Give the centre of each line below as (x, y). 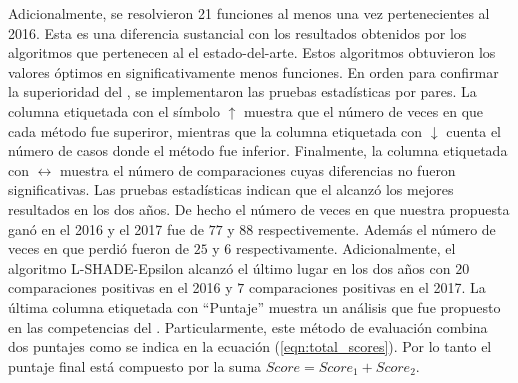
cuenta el (473, 130)
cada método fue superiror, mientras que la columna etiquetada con (215, 130)
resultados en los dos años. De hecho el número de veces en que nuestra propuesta (259, 208)
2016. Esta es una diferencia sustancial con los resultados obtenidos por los (237, 32)
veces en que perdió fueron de (98, 248)
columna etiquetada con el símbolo (114, 110)
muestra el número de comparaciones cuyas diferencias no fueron (258, 169)
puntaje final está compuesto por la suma (135, 365)
